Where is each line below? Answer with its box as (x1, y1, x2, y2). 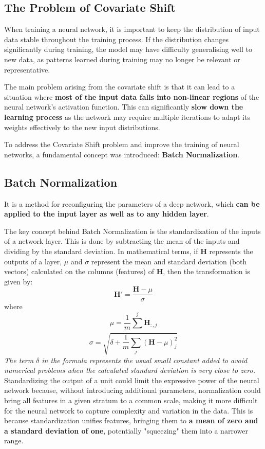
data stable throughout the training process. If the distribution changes (4, 33, 229, 44)
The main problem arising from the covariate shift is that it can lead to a (4, 81, 235, 92)
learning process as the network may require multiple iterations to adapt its (4, 111, 250, 122)
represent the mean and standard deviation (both (91, 256, 247, 266)
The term (4, 354, 34, 365)
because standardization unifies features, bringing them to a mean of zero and (4, 415, 258, 426)
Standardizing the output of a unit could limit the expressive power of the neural (4, 374, 259, 385)
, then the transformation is (163, 266, 250, 277)
